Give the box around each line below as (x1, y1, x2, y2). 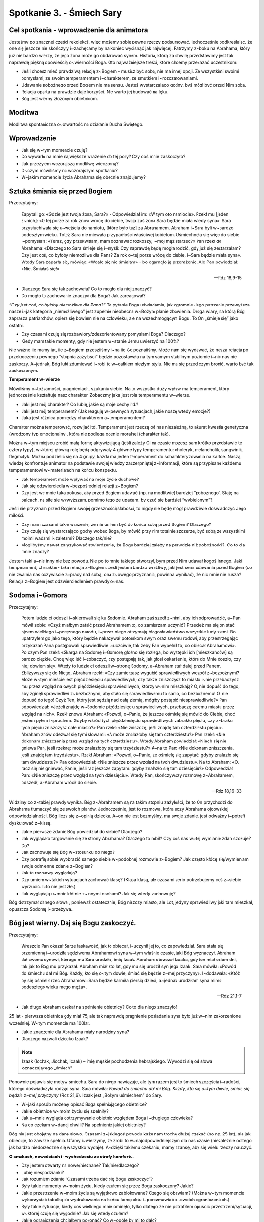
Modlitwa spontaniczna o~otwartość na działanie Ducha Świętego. (9, 121, 144, 127)
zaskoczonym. (9, 368, 39, 373)
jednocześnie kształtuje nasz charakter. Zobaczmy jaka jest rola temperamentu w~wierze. (9, 393, 191, 398)
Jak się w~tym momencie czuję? (21, 147, 88, 153)
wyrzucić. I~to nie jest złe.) (21, 884, 76, 890)
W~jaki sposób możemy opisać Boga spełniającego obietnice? (21, 1101, 147, 1107)
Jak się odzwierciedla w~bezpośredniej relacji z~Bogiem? (21, 483, 138, 489)
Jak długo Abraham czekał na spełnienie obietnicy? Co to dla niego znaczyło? (21, 1004, 178, 1010)
